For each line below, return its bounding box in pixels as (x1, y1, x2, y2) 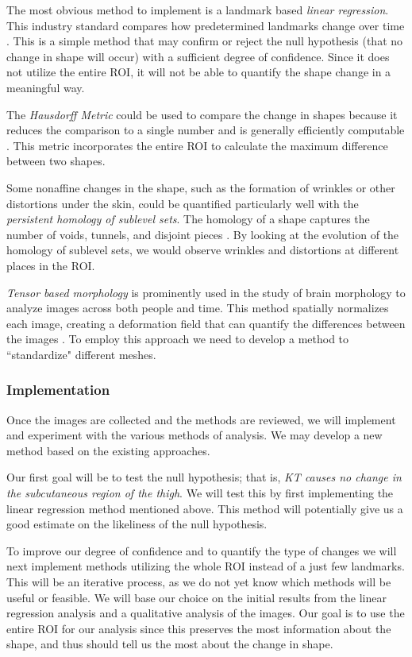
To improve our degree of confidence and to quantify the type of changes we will (6, 542, 397, 558)
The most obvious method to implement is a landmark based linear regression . (6, 2, 389, 17)
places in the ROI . (6, 257, 95, 273)
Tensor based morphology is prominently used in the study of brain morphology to (6, 284, 406, 300)
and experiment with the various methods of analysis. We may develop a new (6, 427, 383, 443)
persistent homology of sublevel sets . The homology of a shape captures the (6, 211, 370, 227)
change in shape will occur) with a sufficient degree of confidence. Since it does (6, 48, 390, 64)
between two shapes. (6, 153, 106, 169)
